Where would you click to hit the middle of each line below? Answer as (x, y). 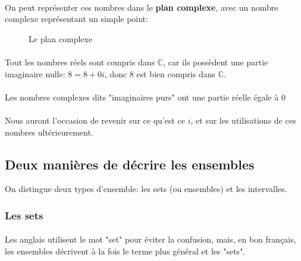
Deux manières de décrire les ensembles (130, 164)
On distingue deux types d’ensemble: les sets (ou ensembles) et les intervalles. (146, 189)
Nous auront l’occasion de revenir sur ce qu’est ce (95, 120)
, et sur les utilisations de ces (243, 120)
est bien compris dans (176, 73)
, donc (116, 73)
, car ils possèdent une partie (216, 62)
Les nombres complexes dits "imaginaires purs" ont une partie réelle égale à (142, 97)
